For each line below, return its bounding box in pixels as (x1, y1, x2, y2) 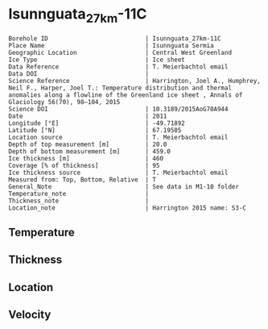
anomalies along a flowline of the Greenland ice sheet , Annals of (8, 90, 243, 99)
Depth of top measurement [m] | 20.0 (8, 140, 167, 148)
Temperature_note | (8, 189, 150, 198)
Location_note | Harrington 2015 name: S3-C (8, 203, 247, 212)
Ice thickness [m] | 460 (8, 154, 163, 162)
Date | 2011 (8, 112, 167, 120)
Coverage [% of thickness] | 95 (8, 161, 160, 169)
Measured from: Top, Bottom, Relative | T (8, 175, 157, 184)
